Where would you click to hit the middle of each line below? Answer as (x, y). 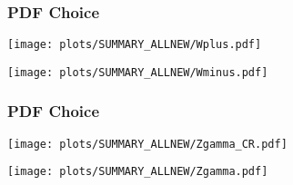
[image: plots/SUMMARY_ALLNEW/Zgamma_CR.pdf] (147, 144)
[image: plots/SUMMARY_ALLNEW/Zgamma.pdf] (138, 172)
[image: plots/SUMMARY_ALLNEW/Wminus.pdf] (138, 72)
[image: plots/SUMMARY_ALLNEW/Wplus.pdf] (135, 45)
